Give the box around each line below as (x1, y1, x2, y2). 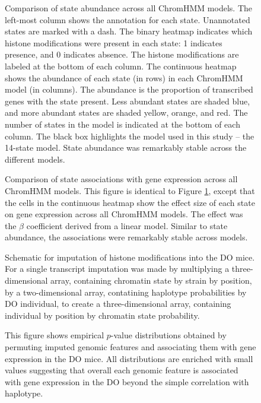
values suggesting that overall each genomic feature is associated (5, 364, 238, 376)
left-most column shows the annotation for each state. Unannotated (5, 13, 250, 26)
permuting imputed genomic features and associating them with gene (5, 341, 256, 353)
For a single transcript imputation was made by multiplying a (5, 262, 230, 275)
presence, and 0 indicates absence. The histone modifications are (5, 48, 239, 61)
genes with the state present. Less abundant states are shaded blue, (5, 94, 250, 107)
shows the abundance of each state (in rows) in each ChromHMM (5, 71, 243, 84)
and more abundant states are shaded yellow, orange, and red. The (5, 106, 248, 119)
